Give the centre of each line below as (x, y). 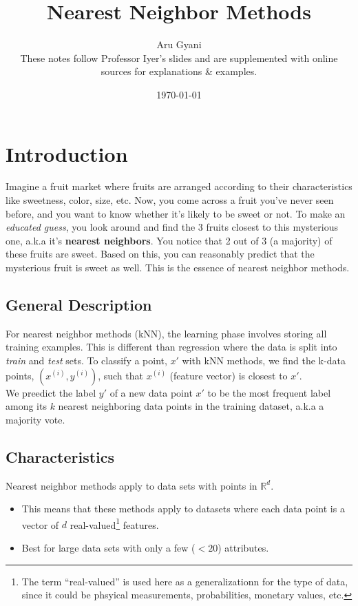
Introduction (67, 153)
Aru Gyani (179, 44)
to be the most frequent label (269, 392)
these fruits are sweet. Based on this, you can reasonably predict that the (160, 254)
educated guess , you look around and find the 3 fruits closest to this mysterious (172, 227)
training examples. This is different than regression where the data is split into (171, 347)
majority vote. (35, 419)
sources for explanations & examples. (179, 71)
